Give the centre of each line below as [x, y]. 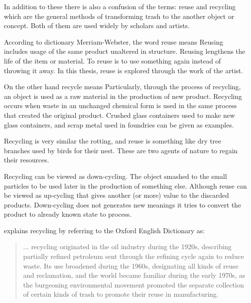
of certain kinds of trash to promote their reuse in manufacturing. [121, 294]
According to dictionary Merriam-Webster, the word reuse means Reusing [114, 41]
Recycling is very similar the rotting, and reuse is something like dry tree [113, 141]
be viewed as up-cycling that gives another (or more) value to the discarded [117, 195]
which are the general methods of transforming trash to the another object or [119, 16]
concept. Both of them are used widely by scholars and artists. [97, 25]
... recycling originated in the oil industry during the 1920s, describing [127, 247]
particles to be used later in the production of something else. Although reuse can [125, 185]
